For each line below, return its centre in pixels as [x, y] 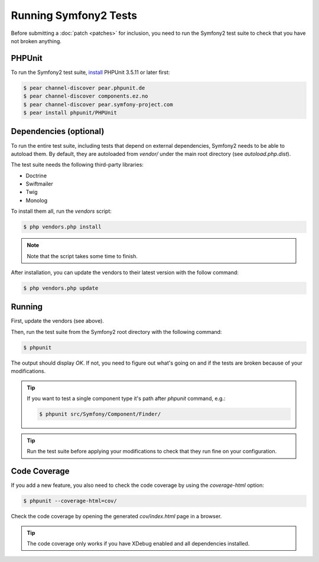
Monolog [37, 200]
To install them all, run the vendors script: [61, 211]
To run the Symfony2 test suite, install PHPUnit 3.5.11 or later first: [90, 72]
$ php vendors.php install [62, 227]
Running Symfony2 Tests [74, 15]
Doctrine [36, 176]
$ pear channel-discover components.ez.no [86, 96]
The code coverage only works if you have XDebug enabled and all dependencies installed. [138, 544]
